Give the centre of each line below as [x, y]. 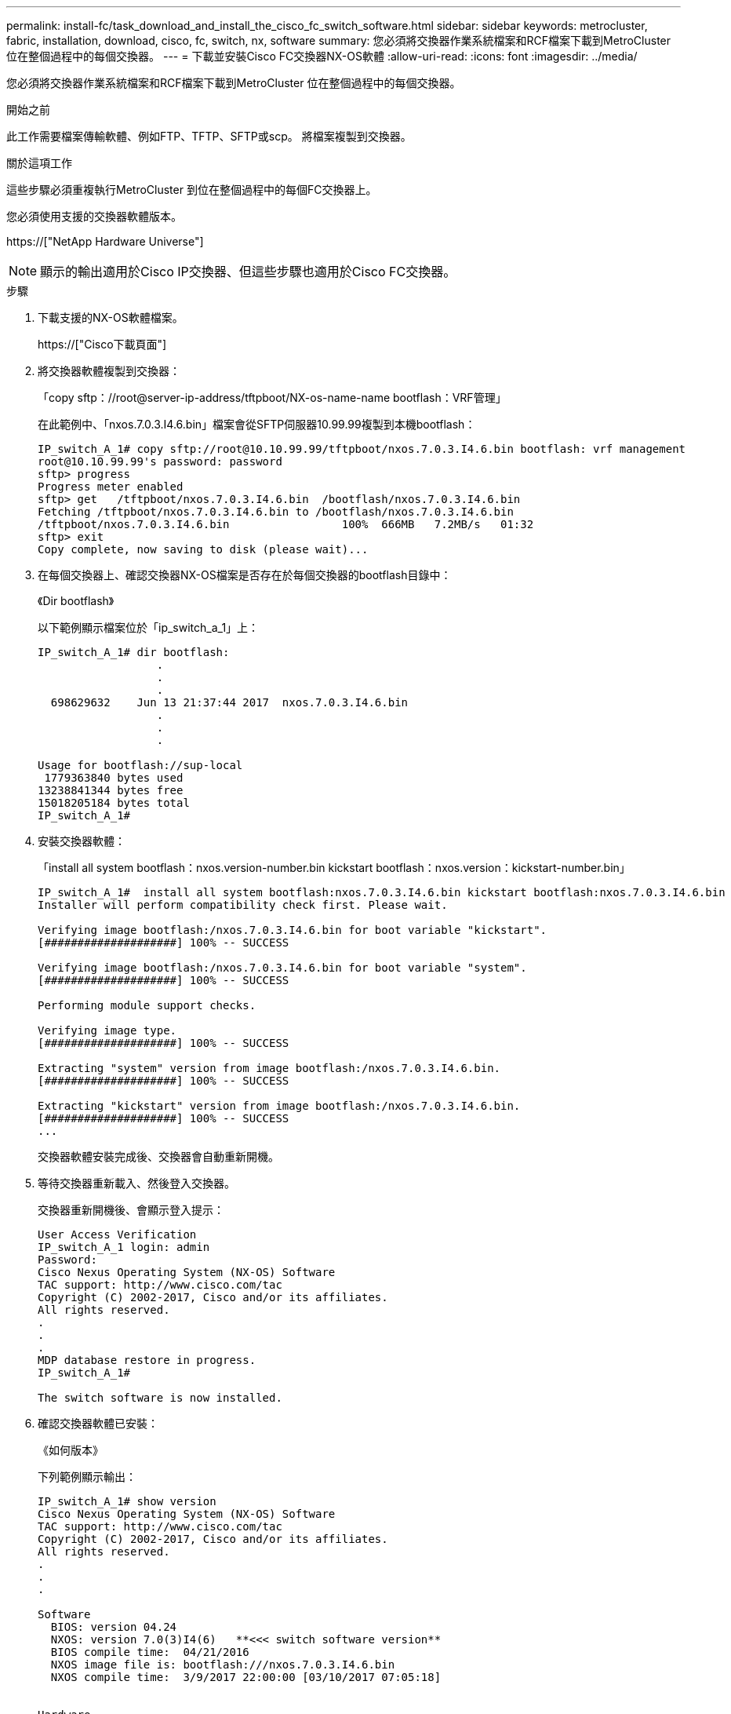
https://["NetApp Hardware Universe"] [105, 241]
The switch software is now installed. [160, 1398]
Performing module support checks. [147, 1005]
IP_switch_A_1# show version [127, 1501]
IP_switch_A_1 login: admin [124, 1247]
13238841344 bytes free [111, 790]
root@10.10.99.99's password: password [160, 461]
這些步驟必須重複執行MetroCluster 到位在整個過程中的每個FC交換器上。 [192, 190]
